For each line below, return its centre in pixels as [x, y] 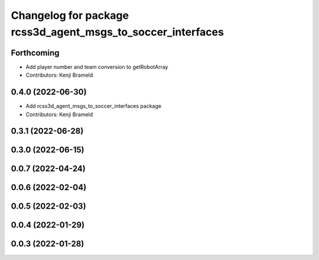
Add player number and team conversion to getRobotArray [97, 67]
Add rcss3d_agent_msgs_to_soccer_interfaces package [94, 106]
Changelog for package [70, 15]
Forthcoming [35, 53]
